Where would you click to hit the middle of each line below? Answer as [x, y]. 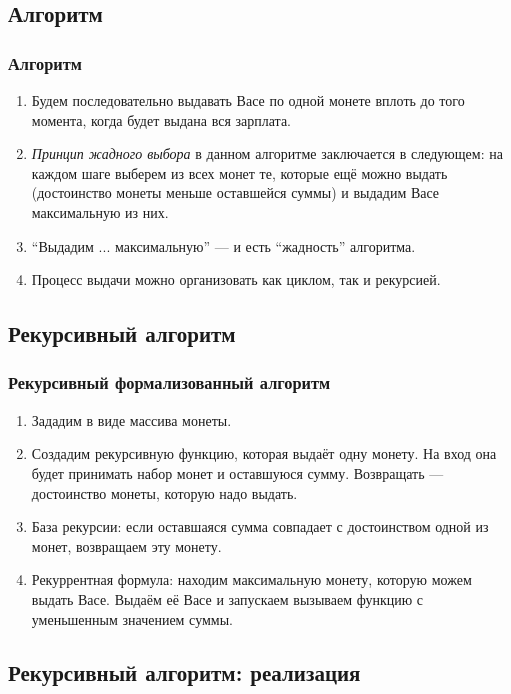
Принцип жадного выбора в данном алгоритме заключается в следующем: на [267, 153]
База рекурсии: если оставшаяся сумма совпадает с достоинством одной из [260, 526]
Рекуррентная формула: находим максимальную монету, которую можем [251, 579]
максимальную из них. [100, 211]
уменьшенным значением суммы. [132, 618]
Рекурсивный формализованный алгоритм [169, 382]
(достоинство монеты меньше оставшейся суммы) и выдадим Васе [235, 192]
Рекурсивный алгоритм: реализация [184, 672]
